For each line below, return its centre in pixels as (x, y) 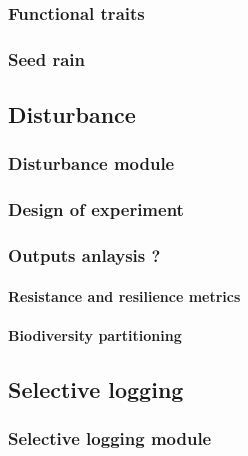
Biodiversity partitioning (95, 334)
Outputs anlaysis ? (84, 255)
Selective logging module (110, 438)
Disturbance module (91, 163)
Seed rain (46, 58)
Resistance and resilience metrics (124, 295)
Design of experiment (96, 209)
